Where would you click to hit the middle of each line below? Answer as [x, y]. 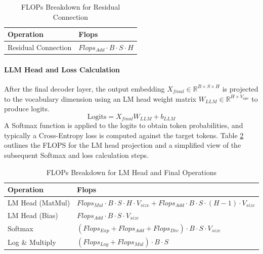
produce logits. [27, 109]
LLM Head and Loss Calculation [62, 69]
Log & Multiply [32, 242]
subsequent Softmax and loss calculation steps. [76, 155]
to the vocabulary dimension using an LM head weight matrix [100, 98]
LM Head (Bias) [33, 215]
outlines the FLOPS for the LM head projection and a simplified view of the [123, 145]
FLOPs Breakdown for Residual [71, 7]
